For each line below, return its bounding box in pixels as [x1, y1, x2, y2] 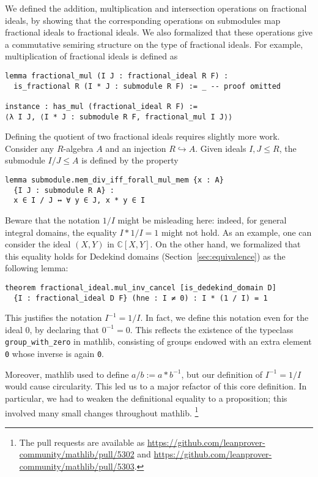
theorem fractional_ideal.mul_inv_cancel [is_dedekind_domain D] [5, 283, 276, 292]
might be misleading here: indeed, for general [117, 214, 287, 226]
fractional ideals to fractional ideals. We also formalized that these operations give [5, 26, 312, 39]
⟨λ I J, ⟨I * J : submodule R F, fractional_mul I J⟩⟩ [5, 112, 233, 121]
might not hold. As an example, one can [161, 225, 312, 238]
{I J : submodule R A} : [13, 186, 114, 195]
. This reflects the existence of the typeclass [130, 323, 294, 336]
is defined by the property [81, 154, 179, 167]
